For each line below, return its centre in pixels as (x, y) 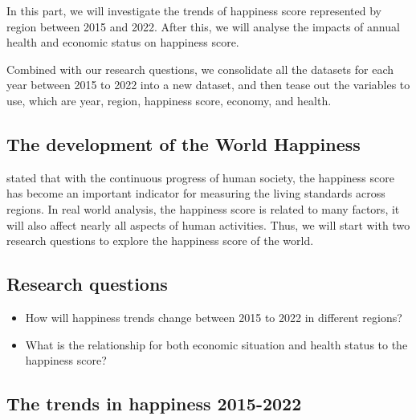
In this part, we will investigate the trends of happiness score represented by (194, 10)
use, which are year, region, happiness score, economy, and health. (169, 100)
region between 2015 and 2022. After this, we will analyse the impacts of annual (203, 26)
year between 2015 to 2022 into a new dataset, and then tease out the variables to (208, 85)
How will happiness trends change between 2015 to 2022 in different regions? (214, 317)
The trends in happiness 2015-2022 (154, 404)
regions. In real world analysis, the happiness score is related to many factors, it (203, 208)
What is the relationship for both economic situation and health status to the (216, 344)
